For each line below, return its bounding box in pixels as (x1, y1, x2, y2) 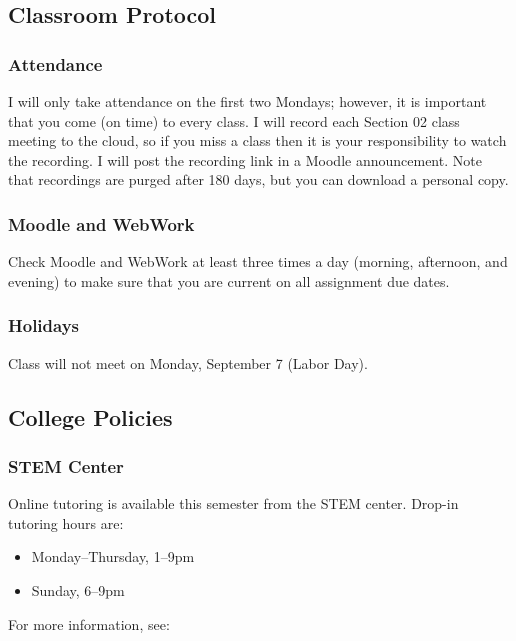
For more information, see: (8, 613, 170, 634)
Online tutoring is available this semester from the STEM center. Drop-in (8, 493, 459, 514)
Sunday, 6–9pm (31, 579, 125, 600)
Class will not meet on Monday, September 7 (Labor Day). (8, 352, 368, 373)
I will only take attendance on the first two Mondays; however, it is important (8, 91, 487, 111)
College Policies (8, 401, 173, 432)
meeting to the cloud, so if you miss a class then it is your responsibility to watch (8, 130, 507, 151)
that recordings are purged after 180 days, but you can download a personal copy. (8, 169, 509, 190)
